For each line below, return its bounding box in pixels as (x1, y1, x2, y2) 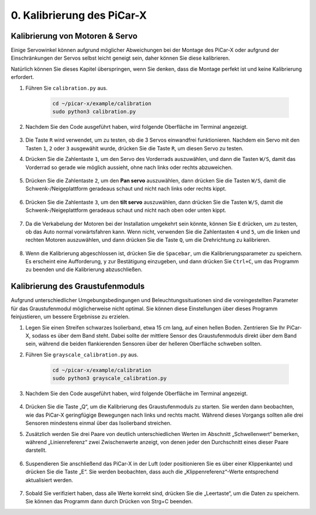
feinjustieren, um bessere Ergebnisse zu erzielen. (11, 313, 130, 320)
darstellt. (25, 447, 47, 454)
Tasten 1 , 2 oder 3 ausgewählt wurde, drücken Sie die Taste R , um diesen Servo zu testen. (25, 145, 244, 152)
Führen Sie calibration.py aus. (25, 84, 108, 91)
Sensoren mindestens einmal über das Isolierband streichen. (25, 420, 172, 427)
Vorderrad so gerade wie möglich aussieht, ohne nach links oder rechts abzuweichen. (25, 164, 233, 171)
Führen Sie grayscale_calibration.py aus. (25, 351, 139, 358)
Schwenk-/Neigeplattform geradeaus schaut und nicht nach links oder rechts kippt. (25, 185, 226, 193)
